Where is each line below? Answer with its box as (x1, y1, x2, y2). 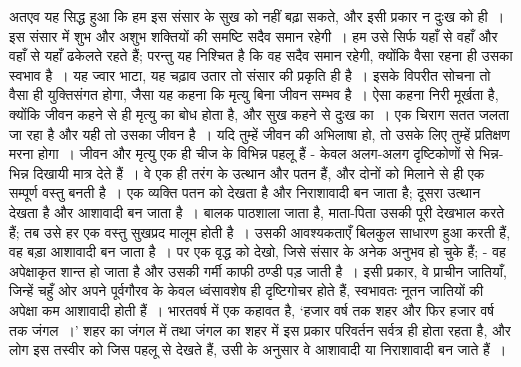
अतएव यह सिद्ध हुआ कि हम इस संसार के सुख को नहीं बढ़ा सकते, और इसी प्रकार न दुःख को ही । (9, 6, 505, 26)
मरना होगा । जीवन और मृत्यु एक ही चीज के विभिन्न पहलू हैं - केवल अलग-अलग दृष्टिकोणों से (9, 143, 475, 164)
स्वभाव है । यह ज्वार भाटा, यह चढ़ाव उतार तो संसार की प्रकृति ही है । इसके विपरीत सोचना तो (9, 64, 491, 85)
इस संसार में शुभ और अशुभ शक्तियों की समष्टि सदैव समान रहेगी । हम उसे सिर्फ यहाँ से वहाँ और (9, 25, 498, 46)
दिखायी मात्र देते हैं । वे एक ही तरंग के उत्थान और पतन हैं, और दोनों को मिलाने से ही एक (33, 162, 485, 183)
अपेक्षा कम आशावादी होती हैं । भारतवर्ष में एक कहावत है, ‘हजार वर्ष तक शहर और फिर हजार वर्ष (9, 299, 495, 320)
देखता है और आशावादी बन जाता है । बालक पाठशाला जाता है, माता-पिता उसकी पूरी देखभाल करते (9, 201, 505, 222)
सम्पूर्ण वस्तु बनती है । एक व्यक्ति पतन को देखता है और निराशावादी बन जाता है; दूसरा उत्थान (9, 182, 481, 203)
